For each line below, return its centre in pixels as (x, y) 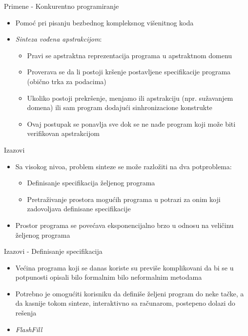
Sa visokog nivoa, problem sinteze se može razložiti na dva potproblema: (124, 166)
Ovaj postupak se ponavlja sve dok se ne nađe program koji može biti (131, 123)
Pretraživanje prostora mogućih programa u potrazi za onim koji (124, 199)
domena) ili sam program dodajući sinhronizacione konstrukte (120, 107)
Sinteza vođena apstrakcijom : (59, 39)
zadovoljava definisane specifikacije (79, 209)
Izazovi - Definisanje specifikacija (53, 251)
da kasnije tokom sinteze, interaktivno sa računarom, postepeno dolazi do (125, 303)
